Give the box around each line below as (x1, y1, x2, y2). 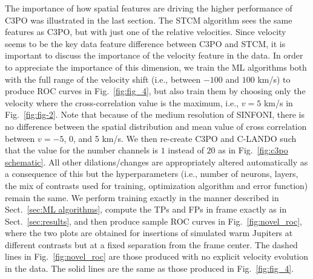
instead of (168, 144, 204, 156)
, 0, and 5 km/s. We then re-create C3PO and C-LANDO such (64, 132, 297, 144)
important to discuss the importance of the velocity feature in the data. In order (5, 49, 303, 62)
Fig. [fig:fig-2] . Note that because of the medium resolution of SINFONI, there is (5, 108, 305, 121)
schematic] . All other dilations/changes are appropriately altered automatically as (5, 155, 308, 168)
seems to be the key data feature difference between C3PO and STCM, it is (5, 37, 286, 50)
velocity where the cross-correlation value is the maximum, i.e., (5, 96, 239, 109)
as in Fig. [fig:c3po (218, 144, 288, 156)
